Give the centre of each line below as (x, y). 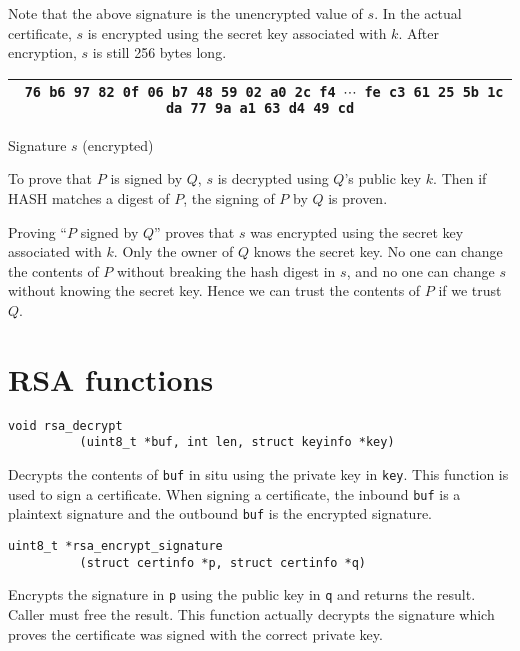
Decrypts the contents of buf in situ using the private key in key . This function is (258, 473)
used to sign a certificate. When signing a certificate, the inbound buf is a (234, 493)
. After (418, 32)
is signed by (146, 178)
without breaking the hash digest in (226, 270)
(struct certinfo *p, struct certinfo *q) (222, 562)
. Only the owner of (173, 251)
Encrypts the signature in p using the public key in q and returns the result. (242, 594)
